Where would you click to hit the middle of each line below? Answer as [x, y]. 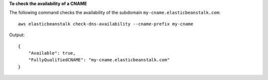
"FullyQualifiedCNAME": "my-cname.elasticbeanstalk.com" [99, 60]
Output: [17, 35]
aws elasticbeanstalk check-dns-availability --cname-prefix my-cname [106, 24]
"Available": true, [52, 53]
